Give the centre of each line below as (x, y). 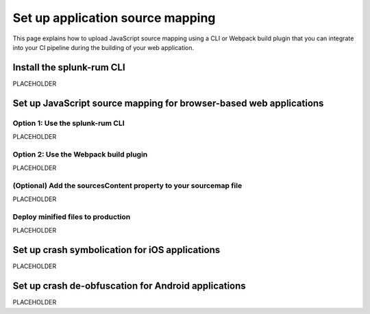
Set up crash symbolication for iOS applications (116, 250)
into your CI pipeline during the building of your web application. (103, 47)
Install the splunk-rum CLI (69, 67)
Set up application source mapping (114, 18)
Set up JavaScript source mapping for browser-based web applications (168, 103)
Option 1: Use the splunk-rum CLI (69, 123)
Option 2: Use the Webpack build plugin (80, 154)
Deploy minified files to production (72, 217)
